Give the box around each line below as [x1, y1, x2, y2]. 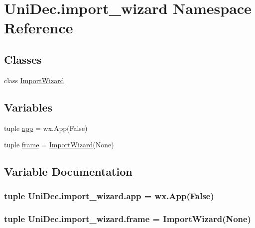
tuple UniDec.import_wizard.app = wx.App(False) [4, 190, 214, 202]
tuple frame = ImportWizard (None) [4, 139, 114, 150]
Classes [4, 51, 42, 67]
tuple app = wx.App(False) [4, 122, 88, 133]
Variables [4, 99, 53, 114]
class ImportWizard [4, 75, 64, 85]
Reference [4, 17, 73, 38]
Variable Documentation [4, 164, 132, 179]
